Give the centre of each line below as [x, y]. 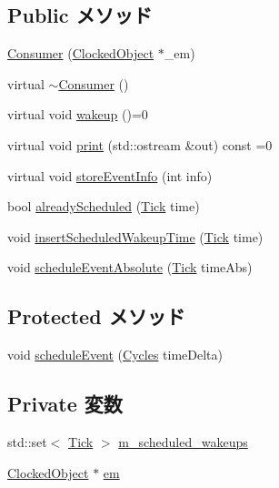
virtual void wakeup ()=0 [78, 114]
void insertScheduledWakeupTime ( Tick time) [135, 236]
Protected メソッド [96, 316]
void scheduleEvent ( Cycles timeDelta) [115, 355]
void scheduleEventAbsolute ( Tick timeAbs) [130, 267]
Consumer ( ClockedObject [81, 53]
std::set [27, 441]
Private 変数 [65, 404]
